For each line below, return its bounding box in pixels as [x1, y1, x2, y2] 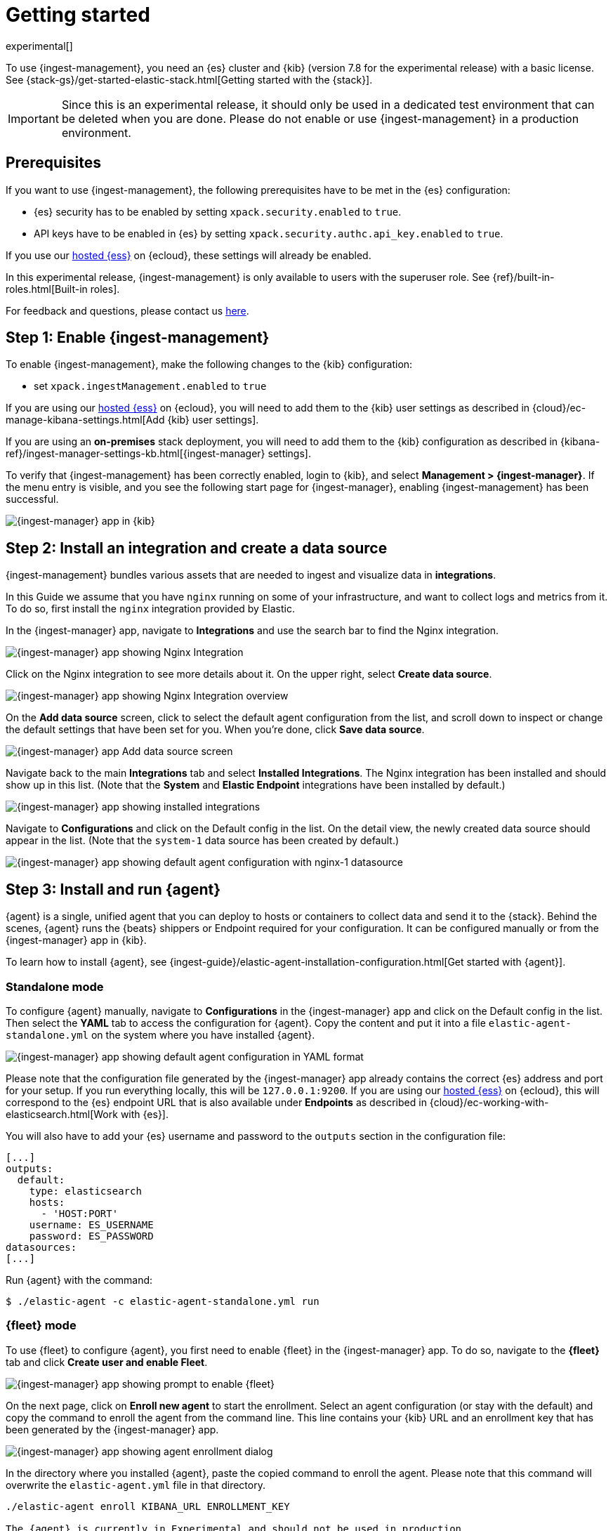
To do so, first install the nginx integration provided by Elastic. [6, 603, 295, 615]
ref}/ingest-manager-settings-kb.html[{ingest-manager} [6, 447, 265, 460]
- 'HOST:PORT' [41, 1207, 119, 1219]
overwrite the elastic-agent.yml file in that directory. [6, 1478, 265, 1491]
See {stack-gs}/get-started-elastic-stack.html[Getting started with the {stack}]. [6, 73, 373, 86]
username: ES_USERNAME [29, 1218, 154, 1230]
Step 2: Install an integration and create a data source [6, 539, 388, 557]
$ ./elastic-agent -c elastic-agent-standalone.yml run [6, 1295, 319, 1307]
